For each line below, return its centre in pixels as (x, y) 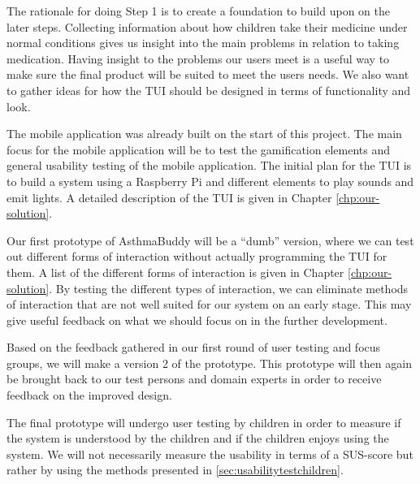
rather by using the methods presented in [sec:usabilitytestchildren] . (175, 470)
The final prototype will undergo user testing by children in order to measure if (204, 422)
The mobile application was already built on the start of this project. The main (204, 134)
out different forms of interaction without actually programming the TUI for (197, 256)
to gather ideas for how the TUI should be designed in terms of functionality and (209, 90)
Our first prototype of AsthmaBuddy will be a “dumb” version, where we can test (210, 240)
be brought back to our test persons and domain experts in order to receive (194, 379)
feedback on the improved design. (89, 395)
